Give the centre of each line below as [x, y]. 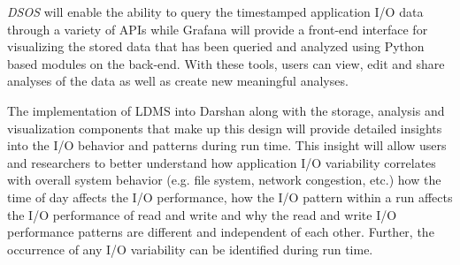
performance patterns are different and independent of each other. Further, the [221, 232]
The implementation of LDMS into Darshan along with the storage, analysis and [226, 110]
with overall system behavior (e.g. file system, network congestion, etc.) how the [224, 180]
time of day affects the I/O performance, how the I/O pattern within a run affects [230, 197]
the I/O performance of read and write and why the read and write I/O [202, 214]
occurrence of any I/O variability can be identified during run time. [190, 249]
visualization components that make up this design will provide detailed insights [225, 128]
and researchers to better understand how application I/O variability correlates [222, 162]
